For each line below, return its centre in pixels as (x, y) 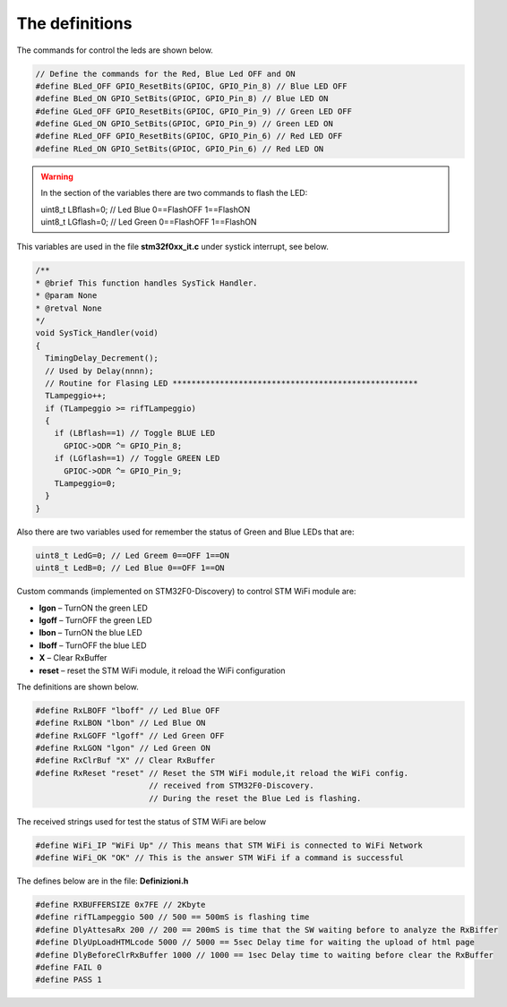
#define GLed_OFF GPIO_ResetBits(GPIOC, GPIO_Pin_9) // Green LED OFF (194, 111)
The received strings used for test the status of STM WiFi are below (142, 821)
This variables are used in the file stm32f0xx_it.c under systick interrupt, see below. (172, 247)
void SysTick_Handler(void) (97, 333)
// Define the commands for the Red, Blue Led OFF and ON (165, 73)
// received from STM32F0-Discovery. (231, 786)
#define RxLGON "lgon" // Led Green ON (123, 748)
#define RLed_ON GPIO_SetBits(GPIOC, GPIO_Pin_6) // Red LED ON (180, 149)
